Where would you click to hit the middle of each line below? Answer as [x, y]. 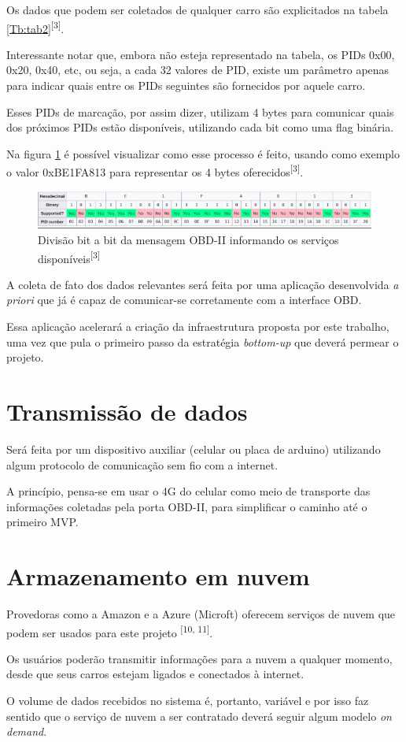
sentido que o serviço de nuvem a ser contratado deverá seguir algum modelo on [199, 716]
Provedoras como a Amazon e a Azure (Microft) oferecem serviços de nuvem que [201, 614]
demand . [27, 731]
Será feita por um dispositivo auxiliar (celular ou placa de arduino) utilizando [194, 449]
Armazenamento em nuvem [158, 576]
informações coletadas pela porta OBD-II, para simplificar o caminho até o [187, 506]
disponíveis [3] [69, 257]
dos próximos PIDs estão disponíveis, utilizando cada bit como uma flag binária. [200, 127]
